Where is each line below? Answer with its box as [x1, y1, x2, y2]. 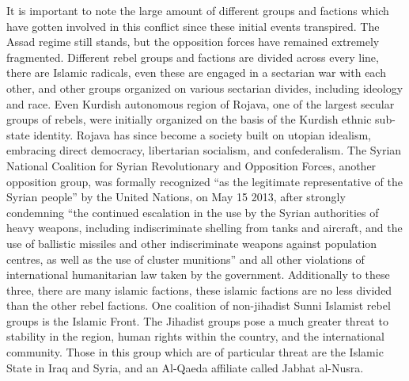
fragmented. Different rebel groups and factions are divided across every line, [6, 48, 379, 65]
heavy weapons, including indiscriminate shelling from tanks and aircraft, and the [6, 219, 403, 236]
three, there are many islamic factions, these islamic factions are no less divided [6, 281, 392, 298]
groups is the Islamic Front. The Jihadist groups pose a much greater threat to [6, 312, 388, 329]
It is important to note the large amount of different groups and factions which [6, 2, 389, 18]
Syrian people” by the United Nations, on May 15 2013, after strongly [6, 189, 346, 205]
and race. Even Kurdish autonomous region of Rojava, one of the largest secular [6, 95, 395, 112]
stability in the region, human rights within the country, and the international [6, 328, 384, 345]
